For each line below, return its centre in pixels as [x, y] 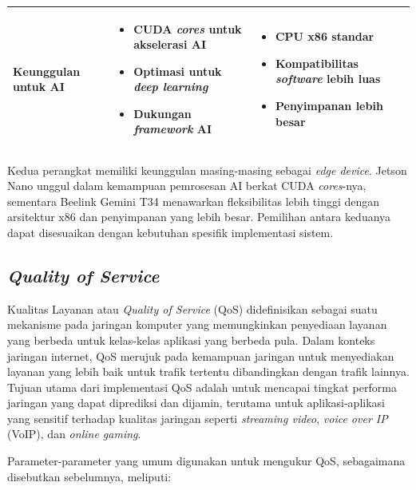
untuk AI [39, 87]
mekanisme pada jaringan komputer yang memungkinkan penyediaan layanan [197, 324]
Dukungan [162, 113]
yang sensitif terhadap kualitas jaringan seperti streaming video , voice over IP [198, 418]
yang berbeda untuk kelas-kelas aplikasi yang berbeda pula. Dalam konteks [191, 340]
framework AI [173, 129]
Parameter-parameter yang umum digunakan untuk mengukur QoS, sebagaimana [206, 461]
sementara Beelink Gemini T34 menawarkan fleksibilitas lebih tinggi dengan [194, 201]
